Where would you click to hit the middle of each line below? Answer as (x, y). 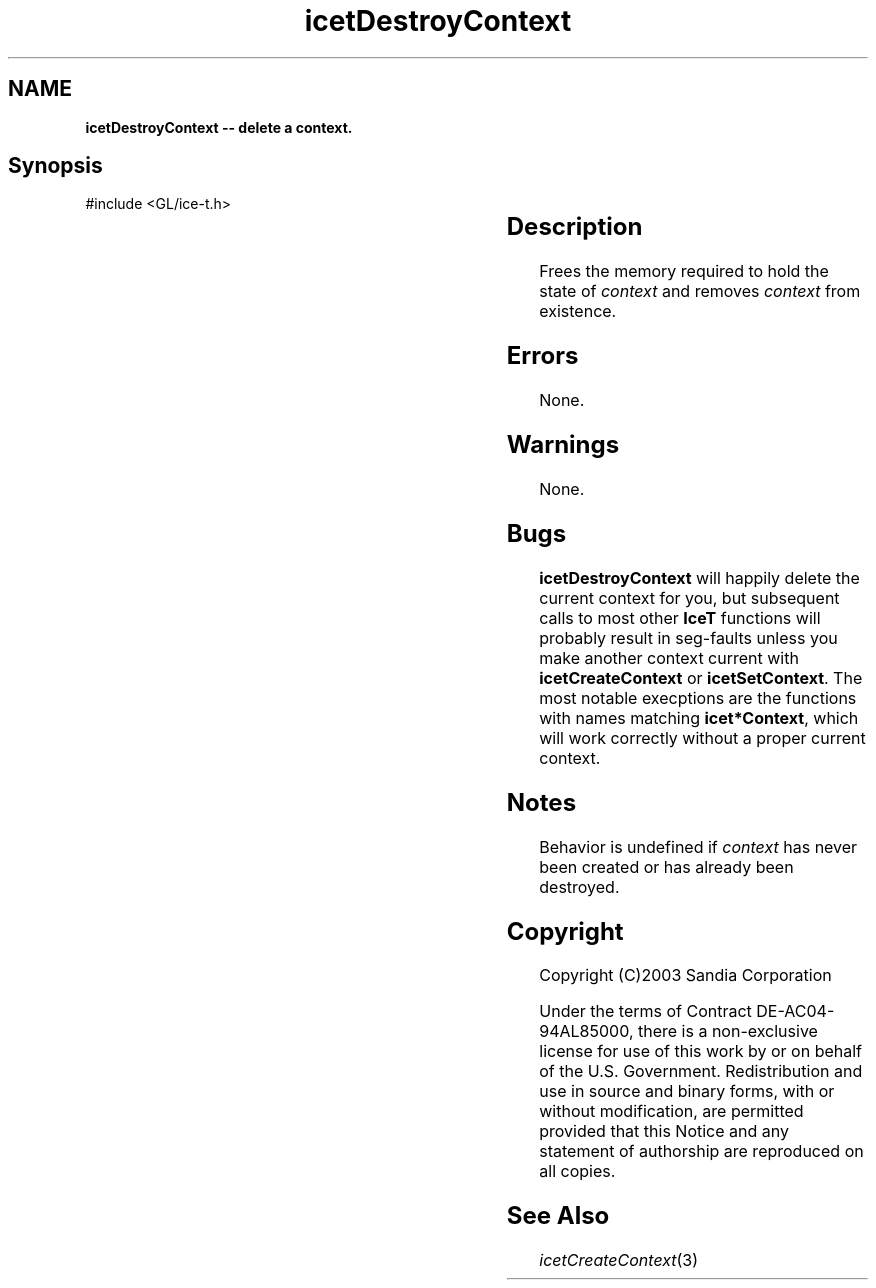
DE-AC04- (795, 1011)
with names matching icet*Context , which (699, 717)
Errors (542, 356)
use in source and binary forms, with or (687, 1091)
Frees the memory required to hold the (684, 271)
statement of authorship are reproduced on (701, 1151)
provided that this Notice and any (664, 1131)
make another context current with (669, 657)
